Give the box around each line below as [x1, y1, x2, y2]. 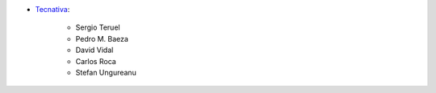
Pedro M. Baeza [75, 34, 129, 43]
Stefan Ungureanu [75, 67, 136, 77]
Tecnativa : [35, 5, 70, 14]
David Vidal [75, 45, 114, 55]
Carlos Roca [75, 56, 116, 66]
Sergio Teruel [75, 22, 120, 32]
